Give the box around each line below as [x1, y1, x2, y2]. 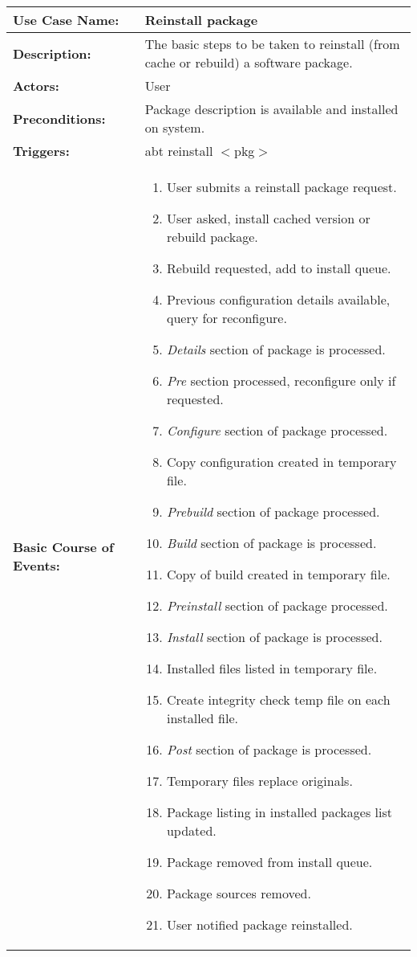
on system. [144, 118, 205, 137]
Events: [13, 555, 60, 575]
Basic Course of [13, 537, 114, 556]
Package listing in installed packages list [166, 803, 392, 821]
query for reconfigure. [166, 309, 287, 327]
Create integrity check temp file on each [166, 690, 391, 709]
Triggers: [13, 141, 70, 160]
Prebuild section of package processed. [166, 502, 380, 521]
